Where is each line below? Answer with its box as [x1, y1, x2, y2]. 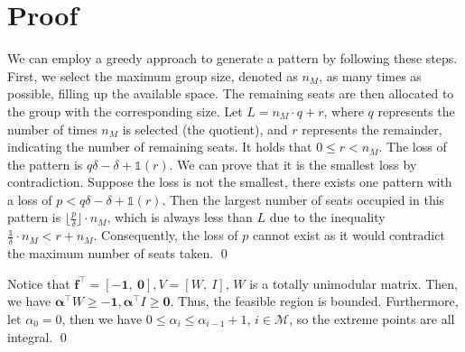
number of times [7, 119, 98, 138]
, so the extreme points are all [289, 309, 455, 328]
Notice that [7, 273, 70, 292]
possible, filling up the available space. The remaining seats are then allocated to [7, 84, 454, 103]
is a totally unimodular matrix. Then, [249, 273, 458, 292]
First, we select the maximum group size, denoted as [7, 66, 298, 85]
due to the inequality [269, 208, 386, 227]
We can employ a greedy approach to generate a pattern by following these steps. [7, 49, 458, 68]
